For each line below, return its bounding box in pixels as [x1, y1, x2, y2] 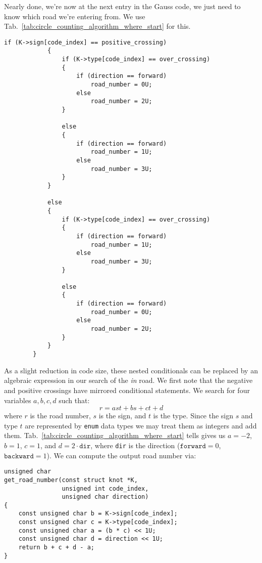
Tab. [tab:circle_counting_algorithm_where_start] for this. [4, 21, 191, 31]
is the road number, [30, 410, 91, 421]
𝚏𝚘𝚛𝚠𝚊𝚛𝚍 [180, 442, 206, 450]
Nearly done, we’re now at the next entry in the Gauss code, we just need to [4, 1, 241, 11]
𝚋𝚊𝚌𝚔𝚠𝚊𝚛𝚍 [4, 452, 34, 460]
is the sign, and [98, 410, 146, 421]
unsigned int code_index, [62, 485, 149, 492]
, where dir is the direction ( [90, 440, 180, 450]
